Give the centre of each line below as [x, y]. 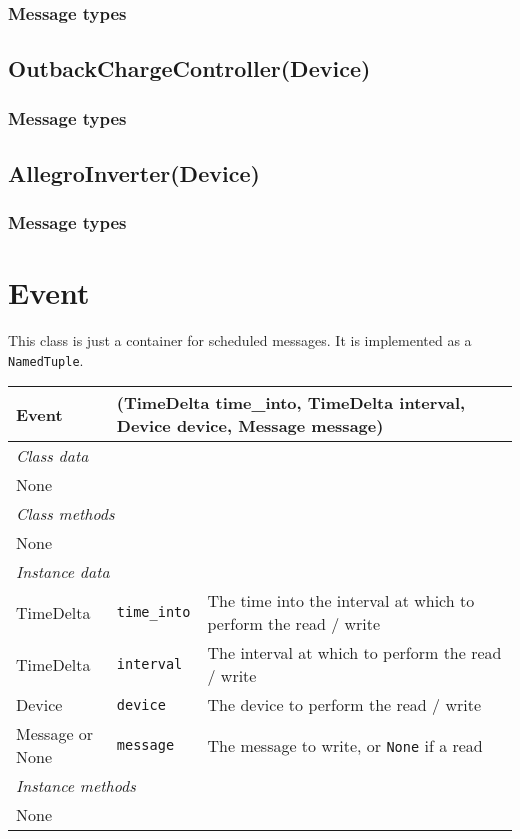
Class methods [65, 514]
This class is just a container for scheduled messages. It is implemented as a [240, 340]
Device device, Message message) [250, 426]
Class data [52, 456]
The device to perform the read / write [344, 705]
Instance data [63, 572]
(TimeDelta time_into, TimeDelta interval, [291, 403]
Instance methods [76, 786]
